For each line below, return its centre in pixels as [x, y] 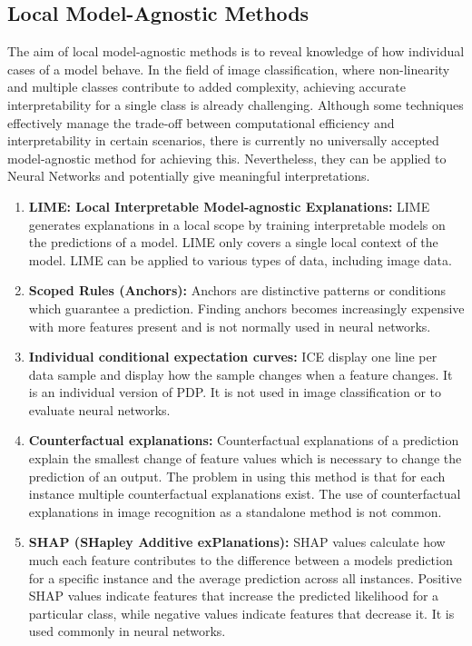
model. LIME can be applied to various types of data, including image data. [240, 259]
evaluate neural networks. [99, 409]
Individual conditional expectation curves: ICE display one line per [233, 357]
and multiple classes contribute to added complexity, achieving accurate [206, 87]
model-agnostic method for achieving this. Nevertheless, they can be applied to [227, 158]
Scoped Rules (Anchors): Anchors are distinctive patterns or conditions [237, 290]
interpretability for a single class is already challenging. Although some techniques [236, 104]
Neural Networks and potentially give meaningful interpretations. [189, 176]
